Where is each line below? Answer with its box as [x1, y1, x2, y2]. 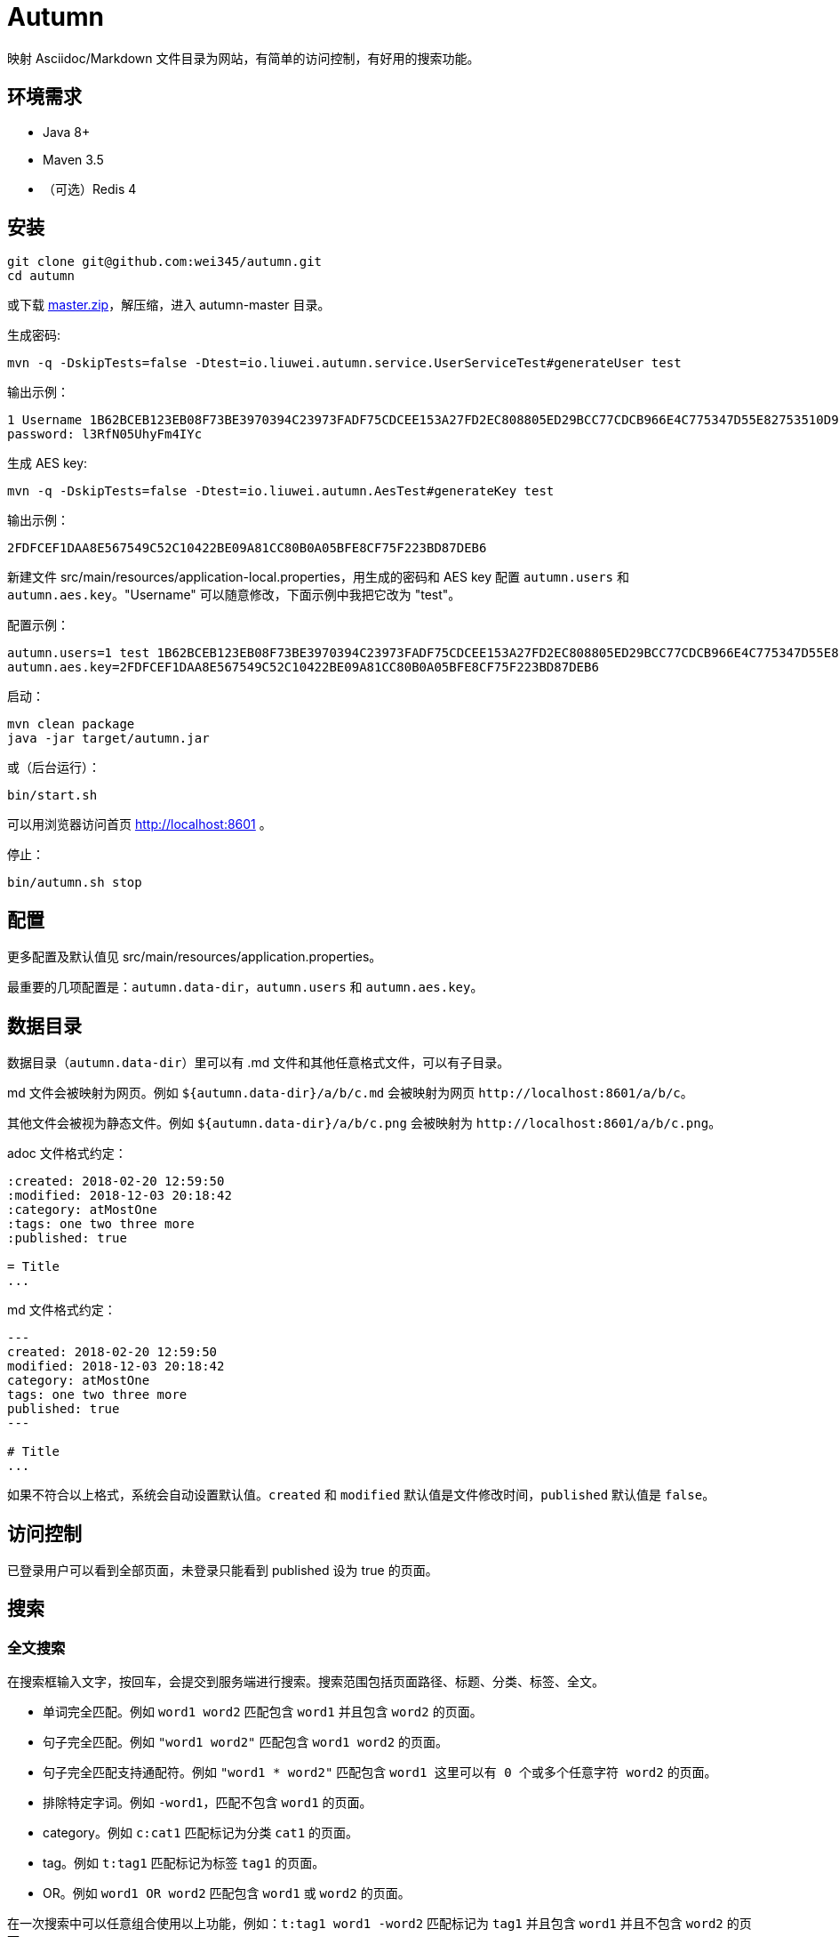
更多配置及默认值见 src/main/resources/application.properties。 [7, 949, 382, 965]
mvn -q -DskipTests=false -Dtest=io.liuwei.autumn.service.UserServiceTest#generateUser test [7, 356, 682, 371]
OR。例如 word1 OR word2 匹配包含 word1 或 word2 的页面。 [43, 1885, 411, 1901]
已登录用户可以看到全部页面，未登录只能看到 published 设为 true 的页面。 [7, 1562, 438, 1578]
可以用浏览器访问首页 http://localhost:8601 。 [7, 816, 272, 832]
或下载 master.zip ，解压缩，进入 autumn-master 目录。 [7, 297, 331, 313]
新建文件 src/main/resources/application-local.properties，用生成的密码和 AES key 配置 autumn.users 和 [7, 569, 629, 585]
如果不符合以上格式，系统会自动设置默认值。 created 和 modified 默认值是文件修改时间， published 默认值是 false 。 [7, 1487, 715, 1503]
